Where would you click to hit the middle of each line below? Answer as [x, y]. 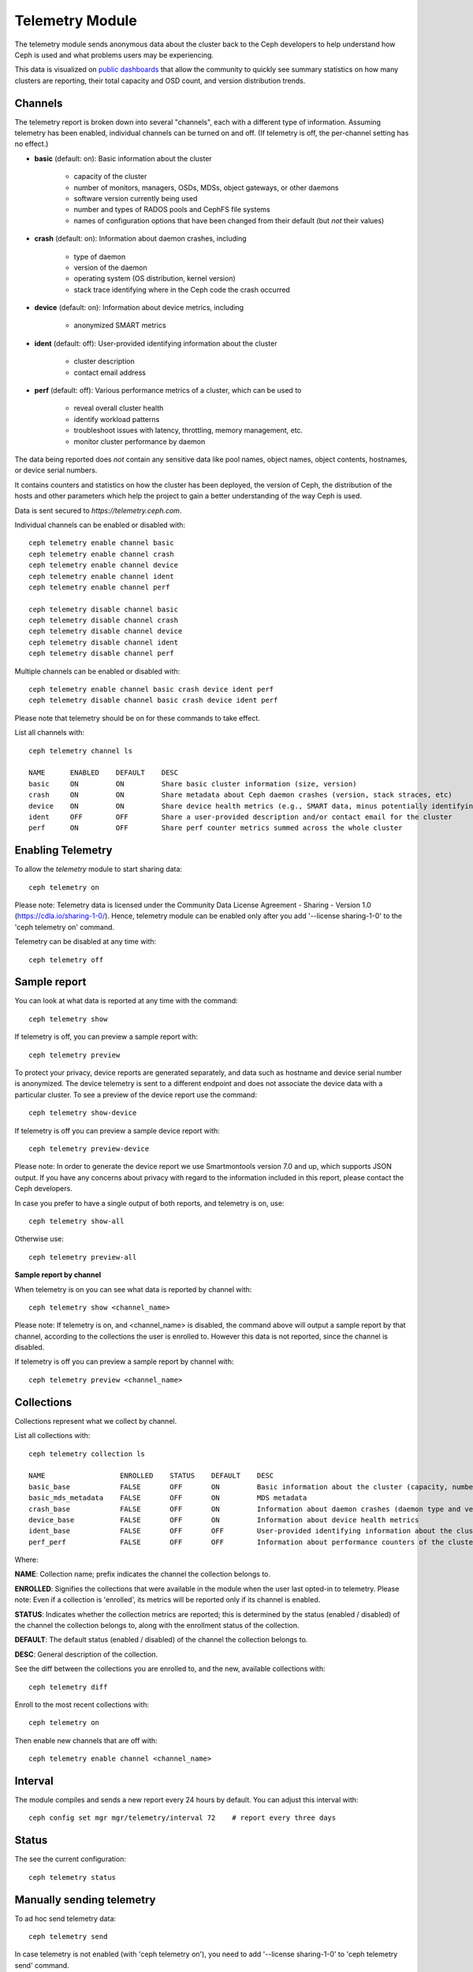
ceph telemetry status [73, 1877]
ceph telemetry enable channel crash [102, 554]
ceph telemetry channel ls [81, 751]
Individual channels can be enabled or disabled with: [100, 525]
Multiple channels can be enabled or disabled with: [97, 671]
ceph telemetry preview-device [89, 1149]
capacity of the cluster [110, 177]
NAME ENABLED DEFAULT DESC [104, 773]
